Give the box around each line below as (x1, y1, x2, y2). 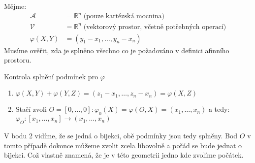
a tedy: (208, 104, 230, 114)
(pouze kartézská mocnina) (83, 13, 164, 20)
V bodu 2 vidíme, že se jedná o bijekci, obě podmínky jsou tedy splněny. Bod (4, 130, 238, 141)
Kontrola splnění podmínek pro (4, 71, 98, 81)
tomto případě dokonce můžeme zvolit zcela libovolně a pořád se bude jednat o (4, 140, 242, 150)
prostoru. (4, 55, 32, 65)
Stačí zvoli (15, 104, 47, 114)
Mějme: (4, 1, 27, 11)
